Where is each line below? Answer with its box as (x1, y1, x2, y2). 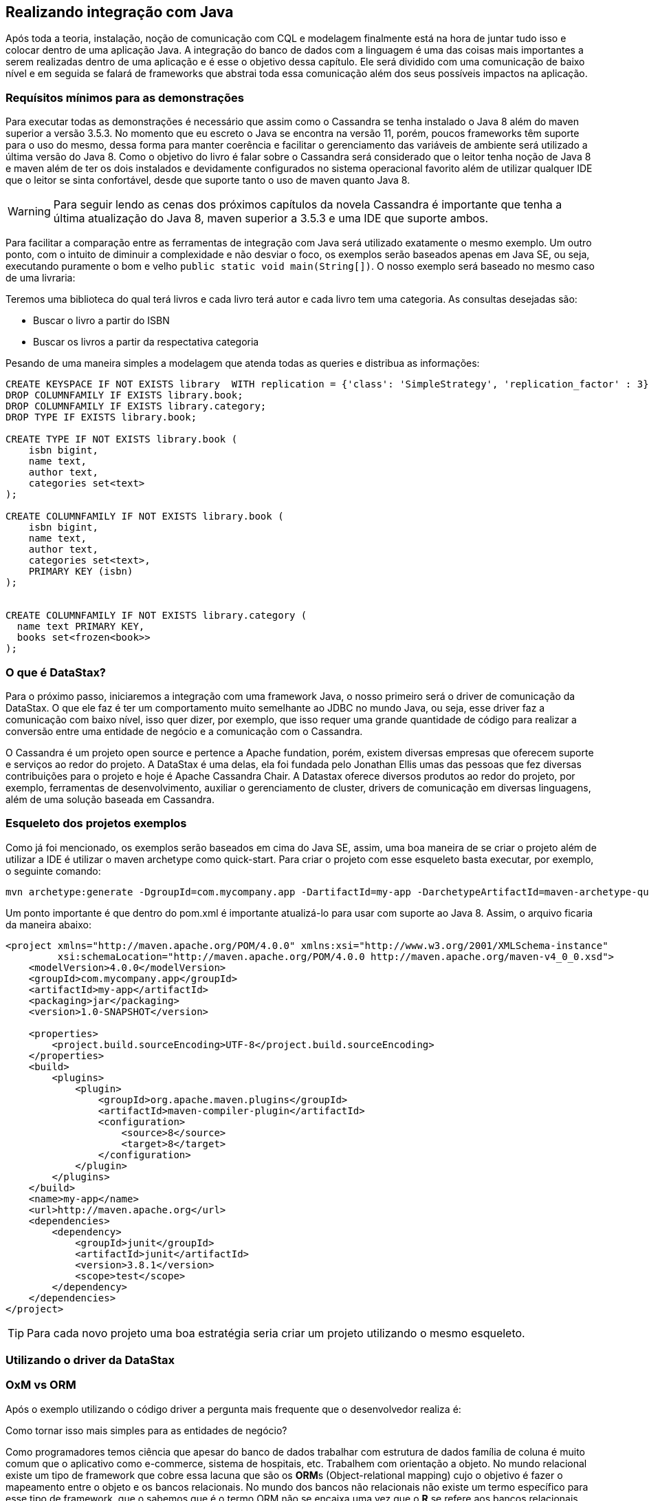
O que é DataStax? (5, 665, 107, 679)
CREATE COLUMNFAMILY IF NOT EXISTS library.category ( (5, 610, 307, 621)
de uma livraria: (5, 272, 76, 284)
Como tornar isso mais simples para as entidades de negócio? (5, 1424, 287, 1436)
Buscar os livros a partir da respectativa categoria (33, 336, 259, 348)
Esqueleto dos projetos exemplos (5, 816, 187, 831)
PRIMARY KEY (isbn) (28, 566, 133, 577)
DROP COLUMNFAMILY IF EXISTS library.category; (5, 401, 267, 412)
